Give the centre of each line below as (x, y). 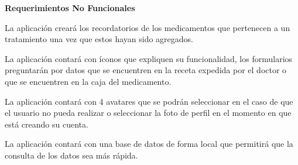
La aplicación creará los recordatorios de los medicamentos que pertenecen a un (148, 27)
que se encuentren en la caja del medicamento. (88, 81)
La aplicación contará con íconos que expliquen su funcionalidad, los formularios (149, 58)
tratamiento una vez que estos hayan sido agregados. (99, 39)
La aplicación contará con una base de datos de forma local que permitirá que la (149, 144)
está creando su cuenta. (47, 124)
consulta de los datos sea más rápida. (71, 155)
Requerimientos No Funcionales (70, 8)
